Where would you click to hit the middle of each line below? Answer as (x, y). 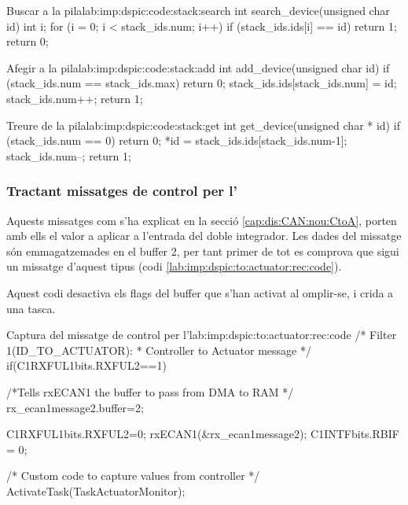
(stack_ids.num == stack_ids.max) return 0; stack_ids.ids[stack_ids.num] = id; (202, 83)
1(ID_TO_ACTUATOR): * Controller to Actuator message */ (159, 350)
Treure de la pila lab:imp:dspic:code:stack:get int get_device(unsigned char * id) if (203, 125)
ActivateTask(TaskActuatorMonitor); (96, 490)
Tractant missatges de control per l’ (122, 191)
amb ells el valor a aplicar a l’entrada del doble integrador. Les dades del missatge (204, 236)
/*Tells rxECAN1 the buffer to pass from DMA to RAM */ (150, 391)
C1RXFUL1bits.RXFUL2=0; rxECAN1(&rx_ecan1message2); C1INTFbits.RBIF (203, 434)
